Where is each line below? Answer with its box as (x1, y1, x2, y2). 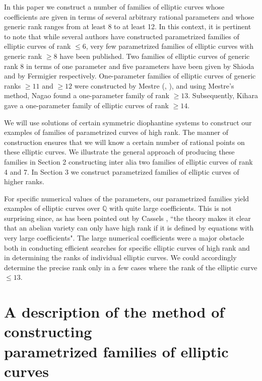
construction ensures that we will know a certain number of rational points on (4, 136, 245, 147)
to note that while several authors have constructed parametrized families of (4, 31, 239, 41)
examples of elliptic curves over (4, 203, 100, 213)
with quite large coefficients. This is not (109, 203, 232, 213)
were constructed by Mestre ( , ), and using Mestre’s (74, 80, 234, 91)
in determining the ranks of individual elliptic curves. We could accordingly (4, 252, 237, 263)
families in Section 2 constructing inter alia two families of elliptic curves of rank (4, 156, 253, 167)
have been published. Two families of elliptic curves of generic (59, 50, 250, 61)
